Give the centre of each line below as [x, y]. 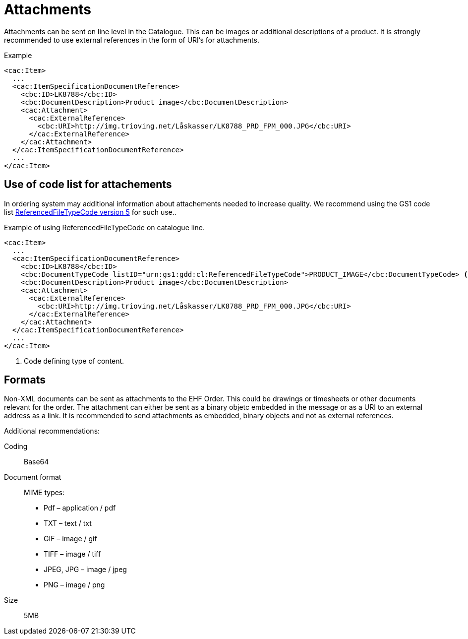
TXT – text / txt [68, 523]
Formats [25, 380]
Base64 [36, 462]
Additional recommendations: [52, 431]
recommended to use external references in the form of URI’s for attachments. [132, 40]
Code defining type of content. [74, 361]
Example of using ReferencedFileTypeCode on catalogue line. [104, 227]
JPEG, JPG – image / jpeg [85, 570]
